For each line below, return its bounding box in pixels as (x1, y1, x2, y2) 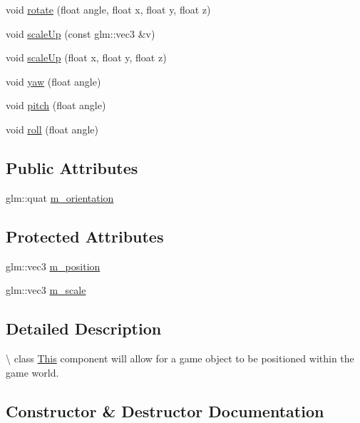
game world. (6, 365, 59, 379)
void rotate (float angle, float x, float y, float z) (6, 2, 211, 16)
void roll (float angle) (6, 121, 98, 136)
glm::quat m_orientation (6, 190, 114, 205)
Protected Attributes (6, 225, 164, 247)
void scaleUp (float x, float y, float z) (6, 50, 167, 65)
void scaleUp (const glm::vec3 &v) (6, 26, 155, 41)
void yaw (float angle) (6, 73, 101, 88)
